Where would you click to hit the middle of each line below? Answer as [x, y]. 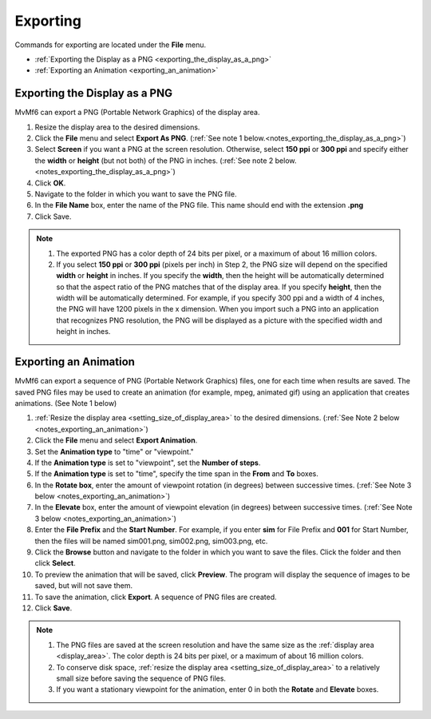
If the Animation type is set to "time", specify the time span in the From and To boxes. [176, 474]
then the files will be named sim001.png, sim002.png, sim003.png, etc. [151, 541]
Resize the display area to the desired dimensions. [117, 127]
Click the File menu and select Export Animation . [116, 440]
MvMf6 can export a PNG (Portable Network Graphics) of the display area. [137, 113]
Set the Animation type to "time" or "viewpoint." [115, 451]
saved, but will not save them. [84, 586]
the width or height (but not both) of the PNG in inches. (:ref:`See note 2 [154, 161]
